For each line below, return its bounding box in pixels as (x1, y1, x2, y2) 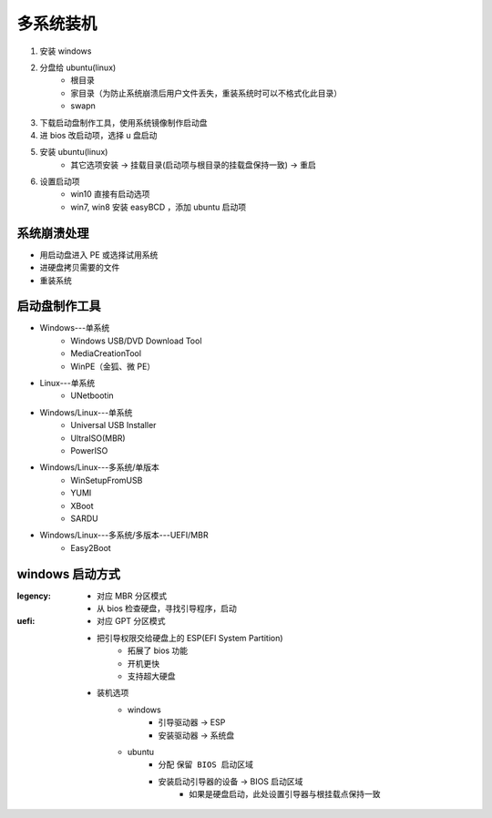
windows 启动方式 (16, 566, 121, 582)
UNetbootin (70, 390, 114, 401)
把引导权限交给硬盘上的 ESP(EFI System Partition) (97, 632, 283, 643)
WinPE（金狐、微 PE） (70, 361, 156, 372)
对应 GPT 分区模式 (97, 616, 166, 627)
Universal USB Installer (70, 420, 157, 431)
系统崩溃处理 (16, 225, 89, 240)
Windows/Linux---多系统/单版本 (39, 462, 159, 473)
